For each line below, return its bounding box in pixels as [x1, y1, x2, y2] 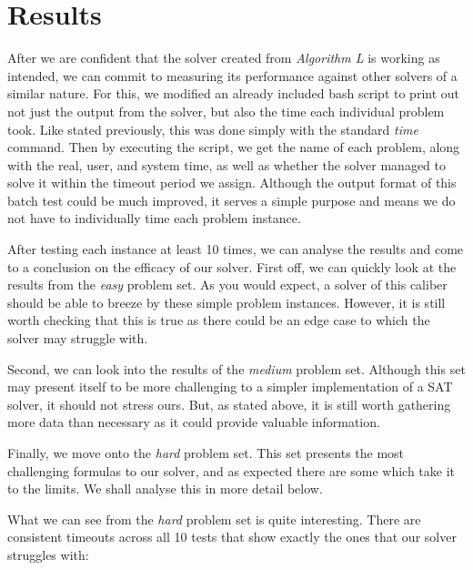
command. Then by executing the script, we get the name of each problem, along [7, 137, 460, 157]
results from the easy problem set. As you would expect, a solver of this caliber [7, 275, 448, 294]
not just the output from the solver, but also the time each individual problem [7, 101, 445, 120]
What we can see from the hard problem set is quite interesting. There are [7, 509, 421, 528]
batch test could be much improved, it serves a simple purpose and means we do [7, 190, 456, 209]
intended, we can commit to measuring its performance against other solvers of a [7, 66, 458, 85]
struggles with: [7, 545, 89, 564]
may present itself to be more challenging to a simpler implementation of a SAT [7, 377, 453, 396]
